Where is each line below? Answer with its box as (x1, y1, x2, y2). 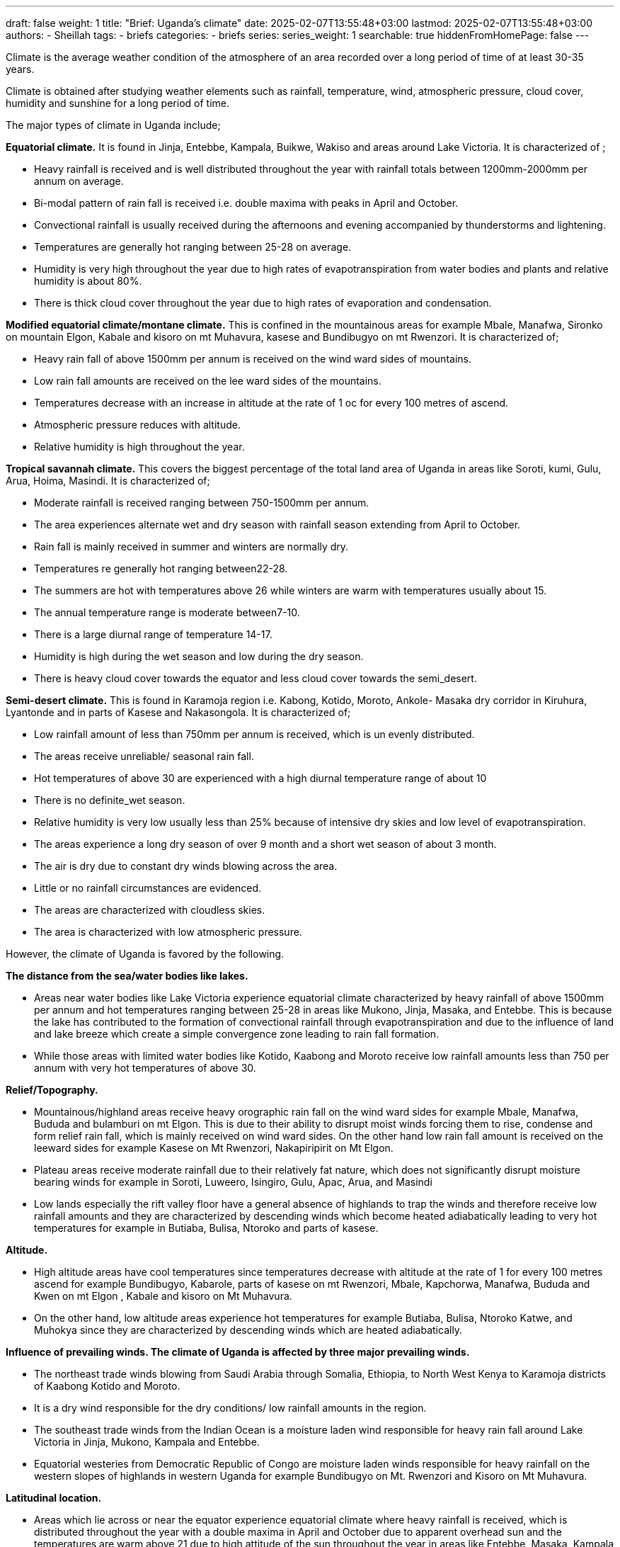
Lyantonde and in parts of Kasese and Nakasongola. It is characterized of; (6, 706, 351, 718)
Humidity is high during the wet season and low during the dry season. (34, 650, 364, 662)
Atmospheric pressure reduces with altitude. (34, 419, 241, 431)
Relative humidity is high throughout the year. (34, 441, 245, 453)
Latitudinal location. (6, 1492, 102, 1504)
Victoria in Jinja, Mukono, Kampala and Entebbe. (34, 1436, 260, 1448)
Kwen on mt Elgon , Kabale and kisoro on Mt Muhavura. (34, 1290, 292, 1302)
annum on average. (34, 175, 124, 187)
